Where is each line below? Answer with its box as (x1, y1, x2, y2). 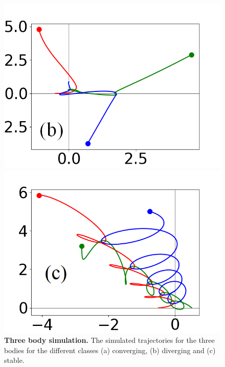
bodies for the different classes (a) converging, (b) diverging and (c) (4, 344, 216, 355)
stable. (4, 355, 25, 365)
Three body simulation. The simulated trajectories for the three (4, 335, 215, 345)
